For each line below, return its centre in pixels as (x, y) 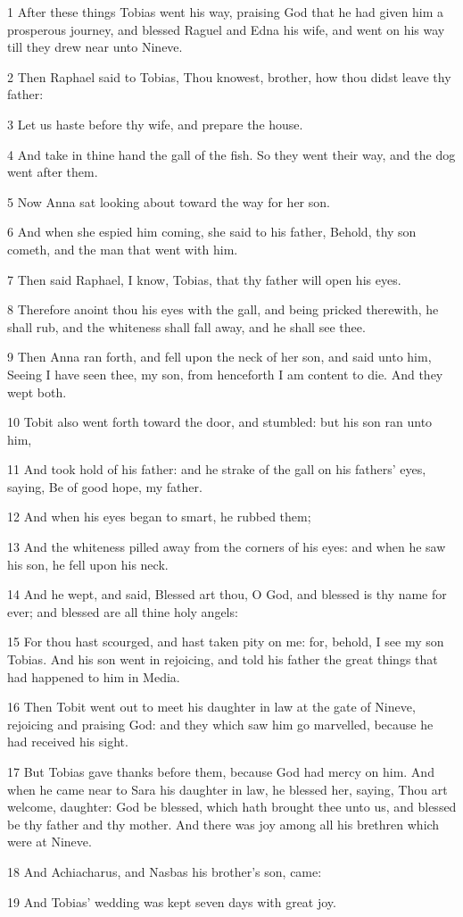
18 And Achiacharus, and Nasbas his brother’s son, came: (165, 871)
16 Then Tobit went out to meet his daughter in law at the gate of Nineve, (211, 707)
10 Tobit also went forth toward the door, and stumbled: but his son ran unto (220, 422)
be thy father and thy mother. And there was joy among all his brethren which (223, 824)
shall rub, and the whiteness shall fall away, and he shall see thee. (186, 326)
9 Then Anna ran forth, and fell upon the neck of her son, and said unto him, (219, 357)
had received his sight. (68, 742)
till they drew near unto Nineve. (95, 47)
